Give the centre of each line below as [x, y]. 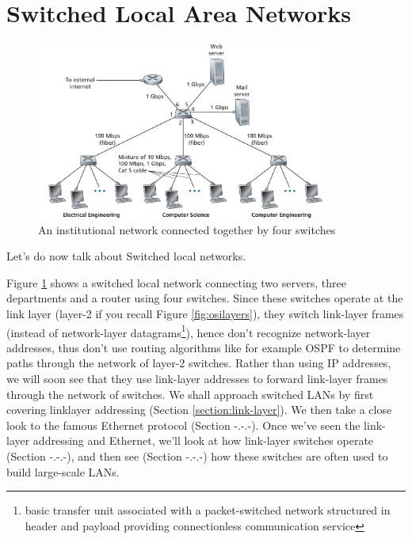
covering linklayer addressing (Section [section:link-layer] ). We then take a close [199, 410]
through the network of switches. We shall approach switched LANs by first [190, 394]
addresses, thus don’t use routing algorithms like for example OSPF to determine [204, 347]
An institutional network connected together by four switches [187, 229]
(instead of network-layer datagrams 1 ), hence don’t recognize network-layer [189, 331]
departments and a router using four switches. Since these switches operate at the [205, 298]
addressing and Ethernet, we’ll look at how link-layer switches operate [203, 440]
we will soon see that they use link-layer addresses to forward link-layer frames [197, 379]
